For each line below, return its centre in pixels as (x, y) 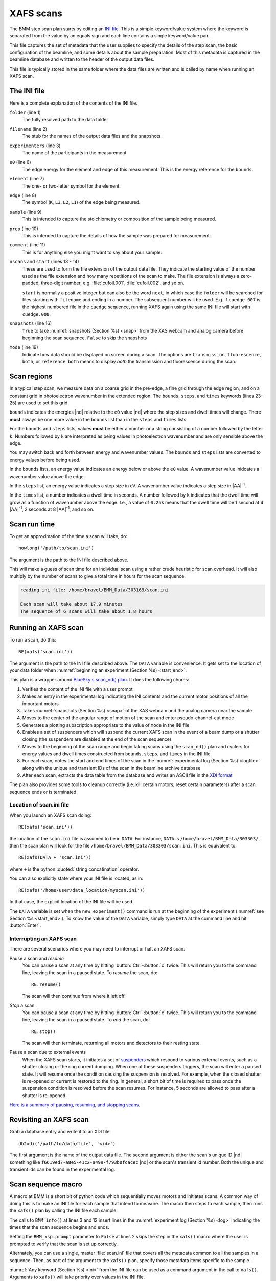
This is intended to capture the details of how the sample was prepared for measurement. (117, 236)
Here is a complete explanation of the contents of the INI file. (73, 103)
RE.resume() (46, 984)
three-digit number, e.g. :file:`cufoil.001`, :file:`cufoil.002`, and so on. (113, 283)
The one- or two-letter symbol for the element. (72, 186)
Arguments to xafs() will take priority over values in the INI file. (77, 1277)
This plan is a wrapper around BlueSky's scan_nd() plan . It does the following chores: (99, 679)
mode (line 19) (24, 347)
